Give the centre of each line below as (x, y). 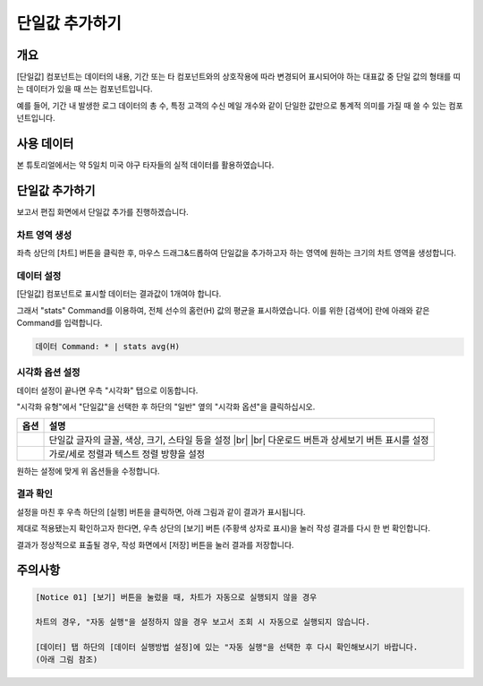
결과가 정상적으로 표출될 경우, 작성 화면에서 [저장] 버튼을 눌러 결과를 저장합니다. (155, 545)
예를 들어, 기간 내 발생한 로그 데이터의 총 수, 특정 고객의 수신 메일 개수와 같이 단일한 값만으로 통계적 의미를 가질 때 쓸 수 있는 (232, 105)
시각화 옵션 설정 (48, 373)
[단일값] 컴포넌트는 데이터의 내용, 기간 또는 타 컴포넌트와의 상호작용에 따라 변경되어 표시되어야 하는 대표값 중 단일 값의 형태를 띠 (238, 77)
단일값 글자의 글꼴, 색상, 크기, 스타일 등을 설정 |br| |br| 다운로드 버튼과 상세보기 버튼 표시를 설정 (239, 440)
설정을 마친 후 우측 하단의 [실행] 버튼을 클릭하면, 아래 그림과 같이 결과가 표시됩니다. (161, 511)
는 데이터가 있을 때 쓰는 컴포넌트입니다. (85, 89)
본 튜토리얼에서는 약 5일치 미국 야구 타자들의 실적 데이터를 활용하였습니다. (145, 165)
